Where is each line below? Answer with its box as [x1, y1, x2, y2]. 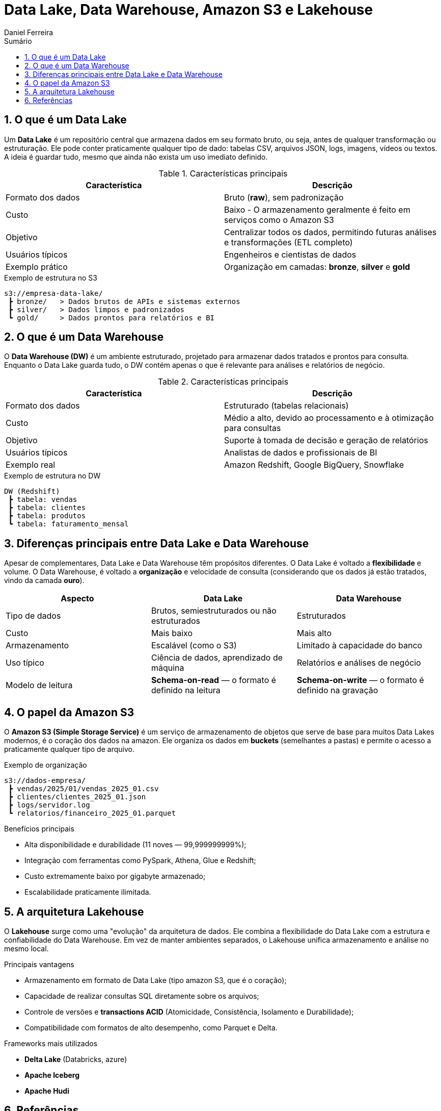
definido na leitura [151, 685, 220, 696]
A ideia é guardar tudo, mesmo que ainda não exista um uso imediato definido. [4, 152, 268, 161]
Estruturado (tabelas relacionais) [224, 400, 349, 411]
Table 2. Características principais [157, 376, 289, 387]
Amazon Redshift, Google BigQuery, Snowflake [224, 460, 404, 470]
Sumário [4, 36, 32, 45]
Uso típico [6, 658, 44, 668]
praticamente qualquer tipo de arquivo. [4, 745, 134, 754]
